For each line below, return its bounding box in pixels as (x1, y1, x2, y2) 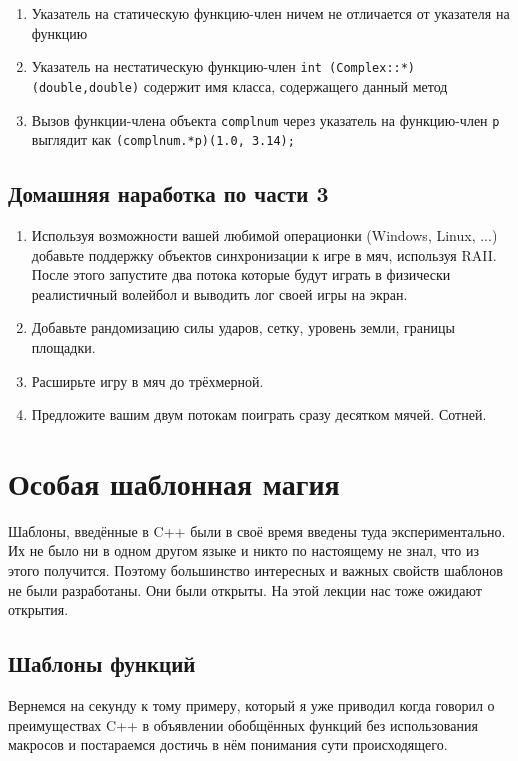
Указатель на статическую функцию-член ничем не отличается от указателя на (31, 3, 510, 23)
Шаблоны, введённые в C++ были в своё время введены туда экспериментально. (8, 520, 506, 541)
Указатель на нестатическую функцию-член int (31, 56, 322, 77)
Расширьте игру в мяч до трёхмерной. (31, 370, 264, 391)
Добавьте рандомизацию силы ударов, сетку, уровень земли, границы (31, 317, 455, 338)
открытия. (8, 599, 69, 620)
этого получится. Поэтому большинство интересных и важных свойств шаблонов (8, 560, 503, 581)
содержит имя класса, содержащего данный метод (143, 75, 448, 96)
